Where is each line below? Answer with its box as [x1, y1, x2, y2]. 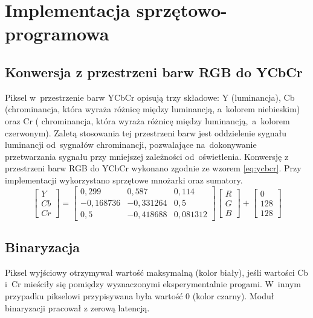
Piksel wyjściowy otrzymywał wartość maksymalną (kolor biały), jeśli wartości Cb [5, 266, 309, 278]
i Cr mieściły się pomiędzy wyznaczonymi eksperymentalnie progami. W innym [5, 278, 301, 290]
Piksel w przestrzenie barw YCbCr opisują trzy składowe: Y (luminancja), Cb [5, 91, 295, 103]
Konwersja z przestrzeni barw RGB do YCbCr [5, 62, 303, 81]
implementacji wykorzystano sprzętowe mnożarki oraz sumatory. [5, 173, 243, 186]
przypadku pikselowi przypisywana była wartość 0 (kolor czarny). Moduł [5, 290, 274, 302]
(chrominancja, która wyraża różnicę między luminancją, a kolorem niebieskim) [5, 103, 300, 115]
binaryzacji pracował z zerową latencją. [5, 301, 150, 314]
